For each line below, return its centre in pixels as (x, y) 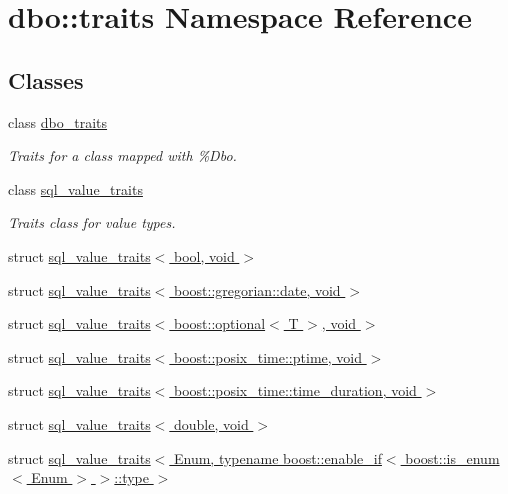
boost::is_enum (452, 457)
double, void (211, 423)
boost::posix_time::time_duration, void (295, 390)
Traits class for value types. (92, 222)
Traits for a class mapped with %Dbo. (122, 155)
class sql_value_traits (75, 188)
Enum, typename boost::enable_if (277, 457)
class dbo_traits (58, 121)
